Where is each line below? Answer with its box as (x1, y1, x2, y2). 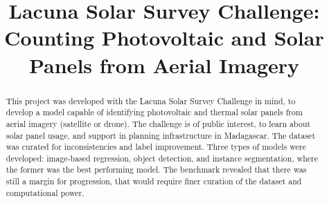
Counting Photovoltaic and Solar (4, 23, 324, 52)
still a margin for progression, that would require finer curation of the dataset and (6, 175, 302, 187)
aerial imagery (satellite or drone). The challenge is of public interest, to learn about (6, 117, 311, 129)
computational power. (6, 186, 85, 198)
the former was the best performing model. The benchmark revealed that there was (6, 164, 307, 175)
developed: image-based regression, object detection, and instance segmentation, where (6, 152, 319, 164)
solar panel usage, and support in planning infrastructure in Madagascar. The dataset (6, 129, 316, 141)
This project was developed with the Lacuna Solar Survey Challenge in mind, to (6, 95, 296, 106)
